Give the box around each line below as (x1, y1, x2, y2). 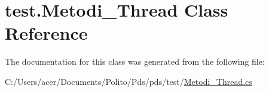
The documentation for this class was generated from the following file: (5, 55, 265, 68)
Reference (5, 21, 88, 45)
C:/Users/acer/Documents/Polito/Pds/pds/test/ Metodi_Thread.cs (5, 75, 252, 87)
